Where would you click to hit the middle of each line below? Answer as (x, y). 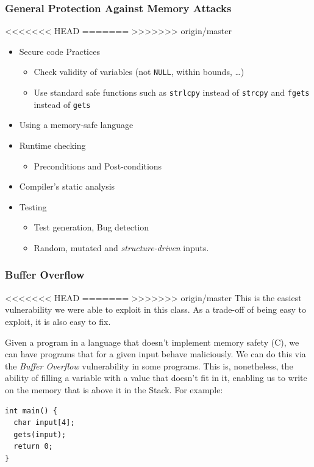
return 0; (33, 447)
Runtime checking (52, 145)
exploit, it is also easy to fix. (58, 321)
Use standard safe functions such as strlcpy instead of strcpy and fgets (172, 92)
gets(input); (40, 434)
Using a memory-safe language (76, 125)
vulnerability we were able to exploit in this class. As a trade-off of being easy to (155, 309)
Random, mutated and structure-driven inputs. (121, 247)
